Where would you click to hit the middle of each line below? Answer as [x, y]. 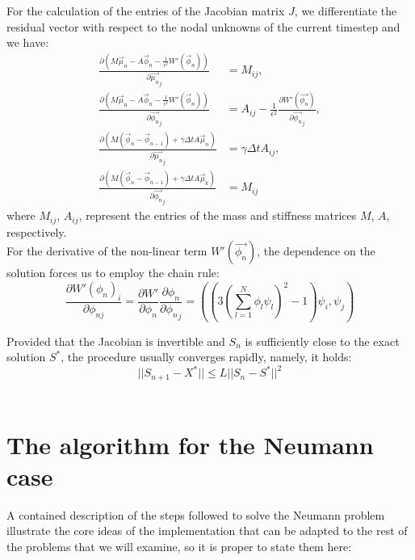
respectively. [37, 232]
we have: [28, 42]
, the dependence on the [316, 251]
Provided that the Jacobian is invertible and [116, 341]
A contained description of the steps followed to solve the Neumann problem [196, 514]
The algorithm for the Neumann [190, 444]
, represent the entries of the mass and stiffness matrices [218, 215]
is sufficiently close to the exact [322, 341]
